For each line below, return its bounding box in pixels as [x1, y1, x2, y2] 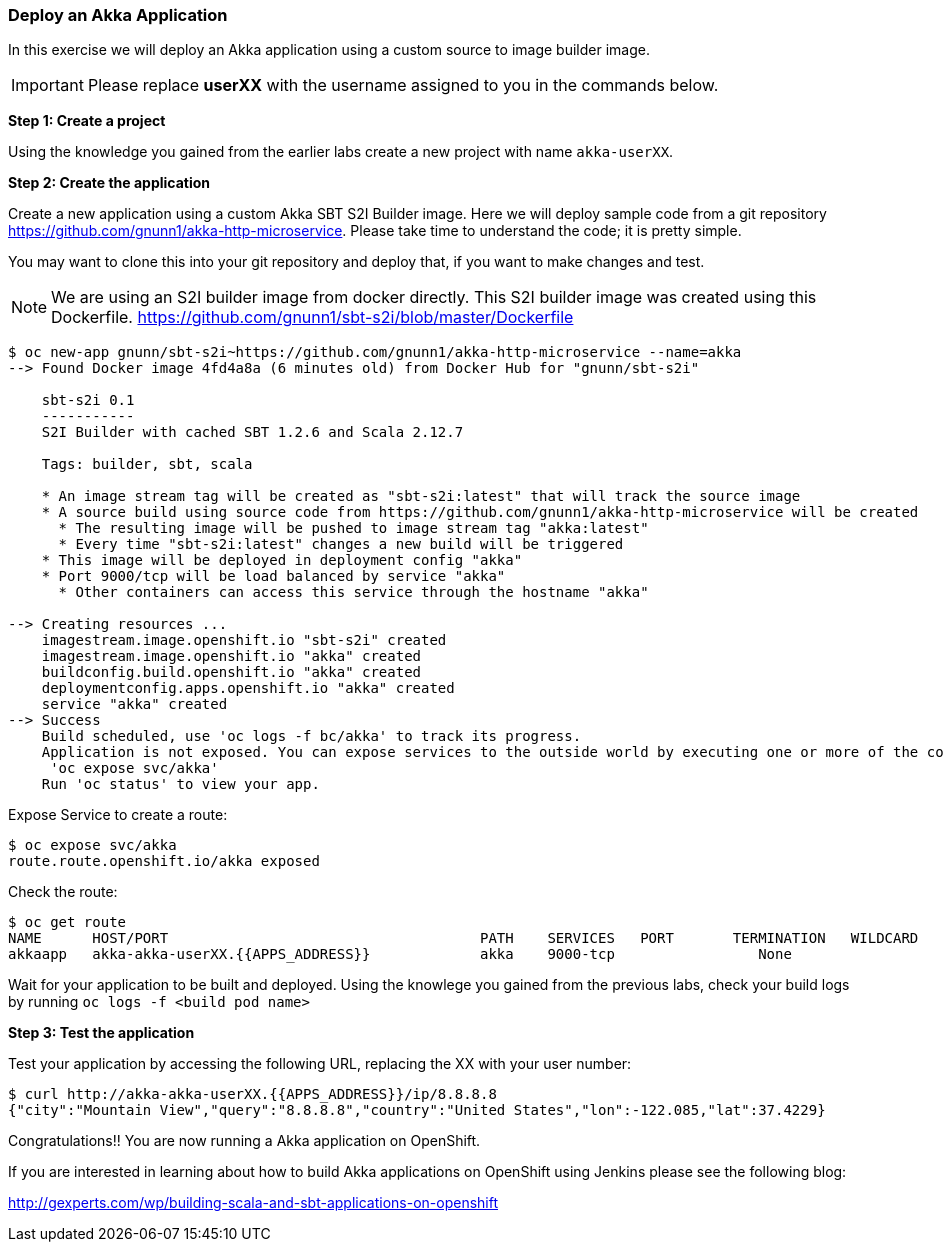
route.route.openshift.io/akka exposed [8, 853, 320, 870]
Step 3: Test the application [8, 1024, 195, 1042]
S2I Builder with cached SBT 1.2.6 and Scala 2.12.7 [41, 424, 464, 441]
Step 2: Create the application [8, 174, 211, 192]
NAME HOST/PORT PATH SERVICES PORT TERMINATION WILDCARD [8, 930, 919, 947]
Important [11, 75, 84, 96]
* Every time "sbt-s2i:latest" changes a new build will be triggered [58, 536, 624, 553]
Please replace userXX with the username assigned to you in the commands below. [87, 75, 719, 96]
